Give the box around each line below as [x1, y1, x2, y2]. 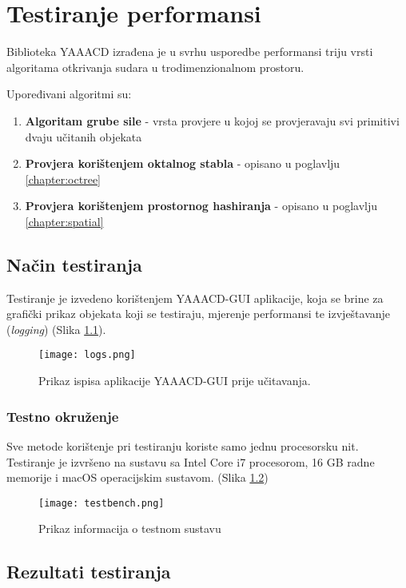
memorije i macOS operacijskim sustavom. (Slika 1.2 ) [6, 469, 269, 486]
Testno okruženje [6, 406, 119, 426]
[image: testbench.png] [38, 497, 165, 509]
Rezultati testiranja [6, 559, 171, 584]
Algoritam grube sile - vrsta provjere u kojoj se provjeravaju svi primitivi [25, 112, 400, 129]
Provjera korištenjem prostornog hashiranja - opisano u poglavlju [25, 197, 377, 214]
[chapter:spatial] [25, 213, 104, 229]
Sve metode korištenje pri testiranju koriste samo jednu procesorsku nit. [6, 437, 359, 454]
